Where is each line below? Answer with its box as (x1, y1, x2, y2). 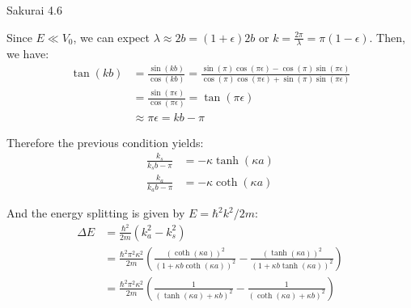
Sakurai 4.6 (6, 2, 62, 18)
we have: (6, 45, 49, 62)
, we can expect (73, 28, 150, 45)
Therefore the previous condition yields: (6, 133, 204, 150)
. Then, (369, 28, 405, 45)
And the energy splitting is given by (6, 205, 185, 222)
